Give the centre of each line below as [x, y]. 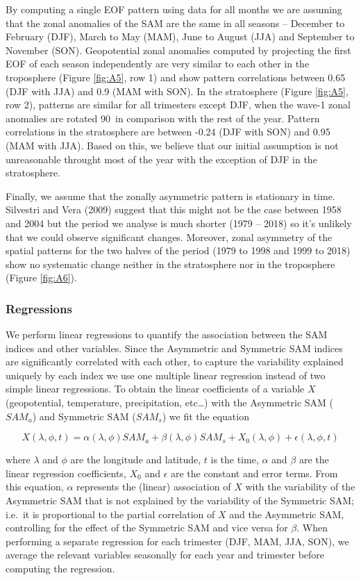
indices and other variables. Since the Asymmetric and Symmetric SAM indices [174, 348]
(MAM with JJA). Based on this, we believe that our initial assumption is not [172, 145]
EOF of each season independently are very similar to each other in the [158, 64]
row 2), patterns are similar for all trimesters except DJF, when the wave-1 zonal [178, 105]
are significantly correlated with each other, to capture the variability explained [175, 362]
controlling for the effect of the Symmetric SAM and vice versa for [147, 528]
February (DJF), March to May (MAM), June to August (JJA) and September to [180, 36]
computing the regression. [60, 568]
